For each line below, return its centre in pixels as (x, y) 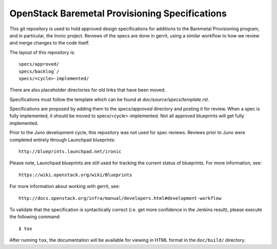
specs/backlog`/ (39, 71)
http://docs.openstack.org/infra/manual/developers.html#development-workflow (120, 198)
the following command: (35, 217)
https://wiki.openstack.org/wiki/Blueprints (76, 175)
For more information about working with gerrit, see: (65, 186)
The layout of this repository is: (42, 52)
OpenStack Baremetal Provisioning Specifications (118, 13)
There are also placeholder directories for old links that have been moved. (88, 90)
